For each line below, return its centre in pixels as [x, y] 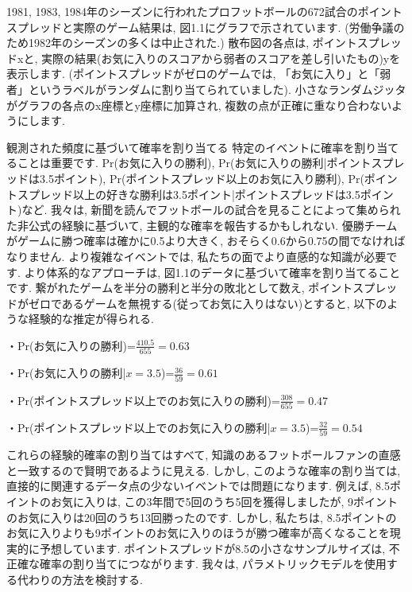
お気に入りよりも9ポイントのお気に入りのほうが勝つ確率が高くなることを [198, 533]
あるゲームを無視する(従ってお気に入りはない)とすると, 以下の [224, 303]
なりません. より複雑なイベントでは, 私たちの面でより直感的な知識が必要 [196, 256]
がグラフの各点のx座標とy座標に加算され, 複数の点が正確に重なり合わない [199, 105]
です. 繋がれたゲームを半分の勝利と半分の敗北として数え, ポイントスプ [191, 288]
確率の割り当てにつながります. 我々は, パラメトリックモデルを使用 [213, 564]
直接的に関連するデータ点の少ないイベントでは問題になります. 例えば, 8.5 [198, 486]
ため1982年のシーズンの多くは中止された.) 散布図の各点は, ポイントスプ [193, 43]
